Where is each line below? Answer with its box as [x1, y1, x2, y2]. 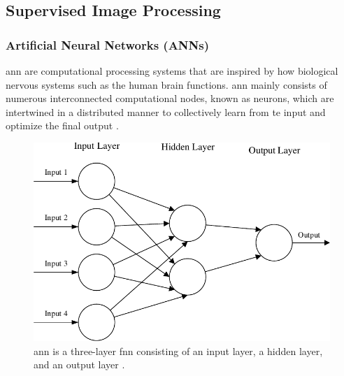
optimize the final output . [6, 118, 119, 133]
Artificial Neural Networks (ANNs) [6, 36, 210, 53]
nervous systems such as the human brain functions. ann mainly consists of [6, 77, 327, 92]
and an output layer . [34, 357, 125, 372]
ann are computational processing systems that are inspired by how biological [6, 64, 338, 78]
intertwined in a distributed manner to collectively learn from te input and [6, 104, 326, 119]
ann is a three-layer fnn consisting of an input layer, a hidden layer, [34, 343, 323, 358]
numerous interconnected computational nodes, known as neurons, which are [6, 91, 334, 106]
